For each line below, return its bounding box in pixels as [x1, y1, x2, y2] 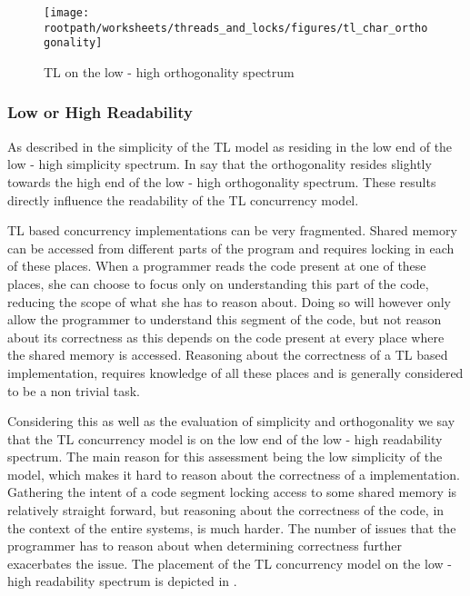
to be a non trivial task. [7, 381, 140, 400]
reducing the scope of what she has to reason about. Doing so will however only [7, 292, 451, 311]
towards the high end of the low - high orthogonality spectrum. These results [7, 172, 436, 191]
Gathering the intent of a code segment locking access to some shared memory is [7, 482, 457, 502]
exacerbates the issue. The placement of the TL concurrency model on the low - [7, 553, 452, 572]
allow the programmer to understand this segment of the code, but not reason [7, 310, 442, 329]
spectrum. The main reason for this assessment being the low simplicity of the [7, 447, 443, 466]
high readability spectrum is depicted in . [7, 571, 237, 591]
